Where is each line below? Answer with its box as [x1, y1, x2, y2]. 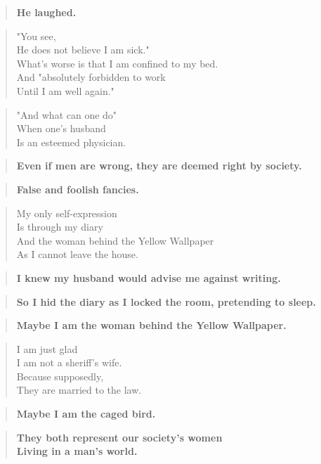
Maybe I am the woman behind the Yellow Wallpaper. [16, 318, 287, 333]
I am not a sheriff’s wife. [16, 355, 122, 370]
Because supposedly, [16, 368, 104, 383]
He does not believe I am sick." [16, 42, 150, 57]
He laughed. [16, 5, 77, 19]
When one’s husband [16, 121, 106, 136]
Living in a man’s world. [16, 444, 138, 458]
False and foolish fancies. [16, 181, 139, 196]
